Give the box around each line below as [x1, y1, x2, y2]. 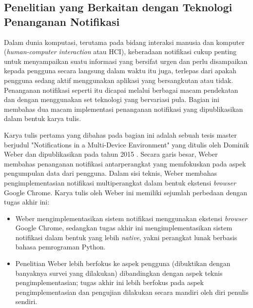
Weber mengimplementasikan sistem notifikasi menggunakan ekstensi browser [15, 213, 248, 223]
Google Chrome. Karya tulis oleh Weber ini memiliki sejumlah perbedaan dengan [4, 187, 247, 197]
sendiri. [15, 296, 38, 307]
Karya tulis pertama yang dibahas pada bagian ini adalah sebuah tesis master [4, 129, 237, 140]
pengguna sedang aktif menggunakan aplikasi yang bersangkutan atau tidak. [4, 75, 234, 85]
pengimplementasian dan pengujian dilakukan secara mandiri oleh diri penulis [15, 287, 249, 297]
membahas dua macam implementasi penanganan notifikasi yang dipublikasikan [4, 103, 243, 114]
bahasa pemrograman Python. [15, 242, 106, 252]
